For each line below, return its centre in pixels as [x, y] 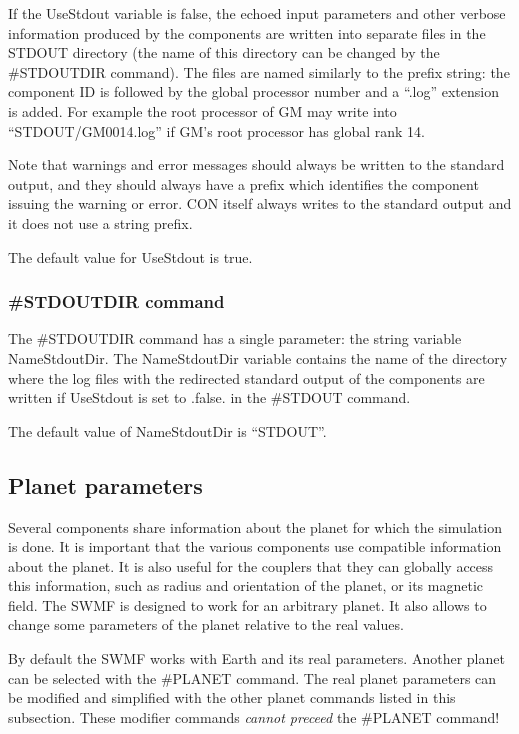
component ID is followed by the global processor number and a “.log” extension [253, 91]
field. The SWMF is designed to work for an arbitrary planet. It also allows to [247, 604]
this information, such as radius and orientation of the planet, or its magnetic [246, 585]
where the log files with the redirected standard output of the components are [246, 377]
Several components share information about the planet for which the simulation [255, 526]
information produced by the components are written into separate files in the [247, 32]
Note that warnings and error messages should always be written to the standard [256, 164]
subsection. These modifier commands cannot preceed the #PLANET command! [254, 716]
